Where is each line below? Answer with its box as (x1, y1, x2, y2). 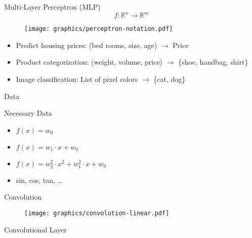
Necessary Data (4, 108, 52, 118)
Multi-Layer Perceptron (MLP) (4, 2, 101, 12)
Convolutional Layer (4, 224, 67, 234)
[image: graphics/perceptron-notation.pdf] (24, 25, 173, 33)
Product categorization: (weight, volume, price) (16, 57, 163, 67)
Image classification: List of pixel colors (16, 73, 138, 84)
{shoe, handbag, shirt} (178, 57, 248, 67)
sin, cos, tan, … (16, 174, 62, 185)
